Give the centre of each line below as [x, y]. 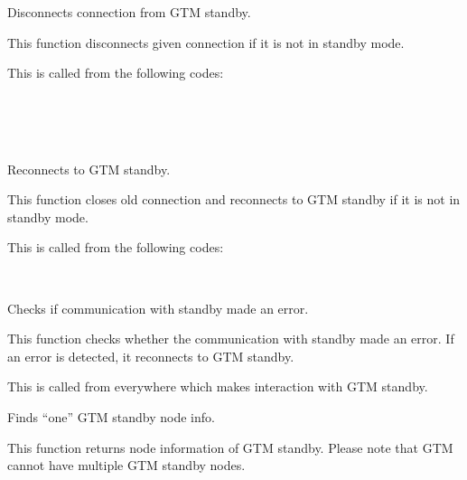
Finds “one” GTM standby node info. [111, 416]
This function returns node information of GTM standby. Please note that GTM [230, 447]
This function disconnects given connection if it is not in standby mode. [206, 42]
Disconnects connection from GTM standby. [129, 12]
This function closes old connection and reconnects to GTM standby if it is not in [234, 199]
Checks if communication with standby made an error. [158, 308]
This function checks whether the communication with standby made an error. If [231, 339]
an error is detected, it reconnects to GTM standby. [151, 356]
